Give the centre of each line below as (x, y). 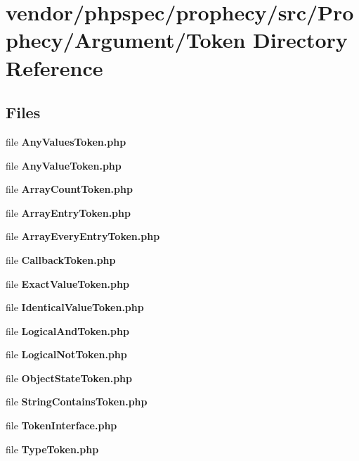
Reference (54, 67)
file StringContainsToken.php (77, 402)
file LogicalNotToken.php (66, 354)
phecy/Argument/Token (126, 40)
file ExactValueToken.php (67, 283)
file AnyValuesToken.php (66, 141)
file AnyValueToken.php (64, 165)
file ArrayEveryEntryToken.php (83, 236)
